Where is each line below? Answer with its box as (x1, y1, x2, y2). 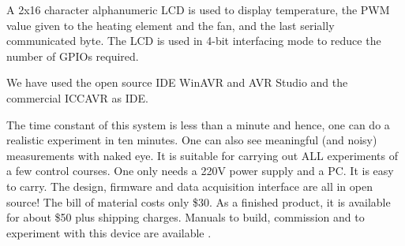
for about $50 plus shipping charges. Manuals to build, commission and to (6, 209, 365, 225)
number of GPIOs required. (6, 47, 139, 64)
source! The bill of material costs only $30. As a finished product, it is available (6, 193, 391, 210)
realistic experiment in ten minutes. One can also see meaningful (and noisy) (6, 132, 377, 148)
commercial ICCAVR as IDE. (6, 89, 148, 106)
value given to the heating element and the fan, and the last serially (6, 17, 335, 33)
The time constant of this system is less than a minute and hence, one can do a (6, 116, 390, 132)
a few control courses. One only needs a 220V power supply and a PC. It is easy (6, 162, 394, 179)
